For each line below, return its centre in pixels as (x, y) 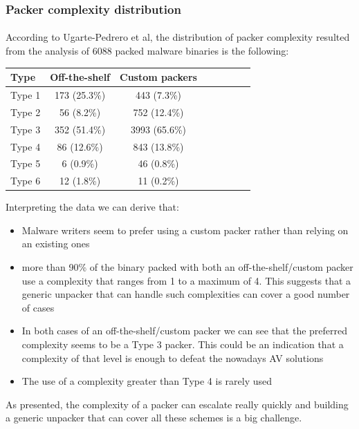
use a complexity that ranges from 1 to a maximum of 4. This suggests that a (186, 280)
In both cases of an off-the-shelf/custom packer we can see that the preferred (185, 331)
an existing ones (56, 244)
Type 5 (26, 163)
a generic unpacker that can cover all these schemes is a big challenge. (154, 418)
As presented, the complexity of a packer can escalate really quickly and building (177, 404)
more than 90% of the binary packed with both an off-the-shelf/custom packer (187, 267)
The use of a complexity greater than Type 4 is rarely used (147, 381)
